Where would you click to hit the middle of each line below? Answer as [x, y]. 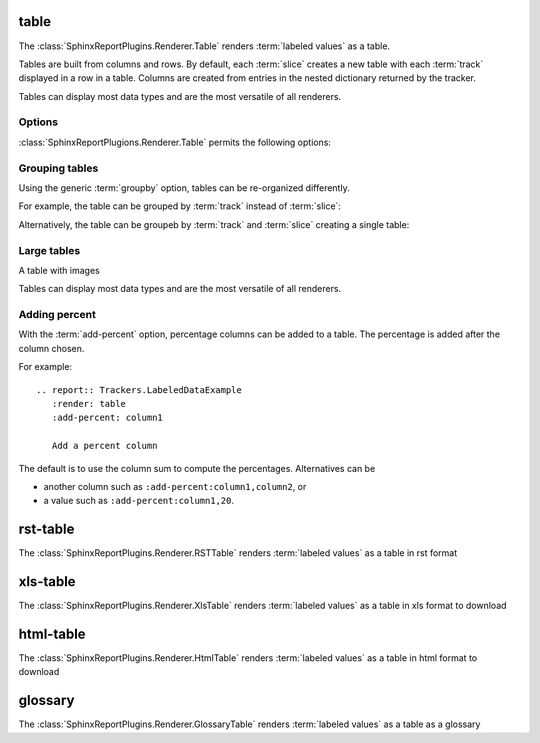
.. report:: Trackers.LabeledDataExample [139, 389]
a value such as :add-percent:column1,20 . [139, 501]
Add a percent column [104, 446]
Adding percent [57, 315]
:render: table [89, 403]
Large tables [49, 250]
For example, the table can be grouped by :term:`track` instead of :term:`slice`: [180, 206]
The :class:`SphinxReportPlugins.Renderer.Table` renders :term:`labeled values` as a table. [204, 46]
